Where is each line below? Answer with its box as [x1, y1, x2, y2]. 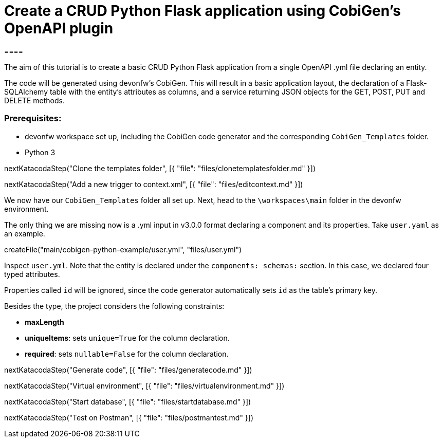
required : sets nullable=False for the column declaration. [25, 349, 229, 358]
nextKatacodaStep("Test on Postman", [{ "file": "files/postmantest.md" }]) [4, 413, 254, 422]
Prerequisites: [4, 113, 62, 124]
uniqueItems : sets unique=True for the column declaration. [25, 333, 230, 342]
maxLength [25, 317, 64, 326]
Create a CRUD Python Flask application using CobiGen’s [4, 2, 401, 20]
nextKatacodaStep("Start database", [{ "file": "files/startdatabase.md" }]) [4, 397, 251, 406]
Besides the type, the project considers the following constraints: [4, 301, 225, 310]
